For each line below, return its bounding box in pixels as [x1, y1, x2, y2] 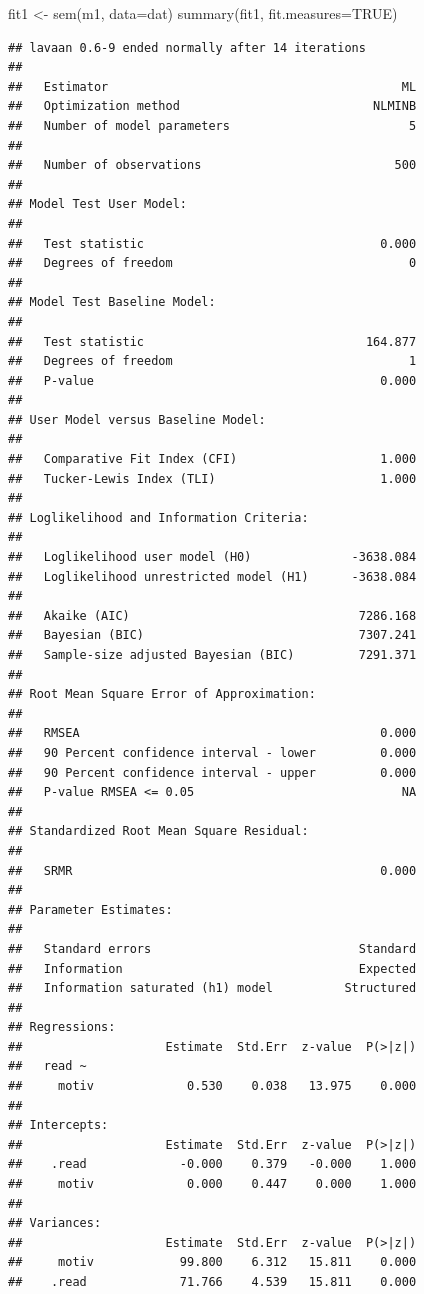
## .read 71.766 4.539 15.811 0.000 [8, 1275, 417, 1289]
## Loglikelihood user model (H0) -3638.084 [8, 550, 417, 565]
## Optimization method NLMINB [8, 99, 417, 114]
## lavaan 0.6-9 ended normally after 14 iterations [8, 40, 366, 55]
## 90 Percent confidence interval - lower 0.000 [8, 745, 417, 760]
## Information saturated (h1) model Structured [8, 981, 417, 996]
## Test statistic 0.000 [8, 236, 417, 251]
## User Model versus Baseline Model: [8, 412, 266, 427]
